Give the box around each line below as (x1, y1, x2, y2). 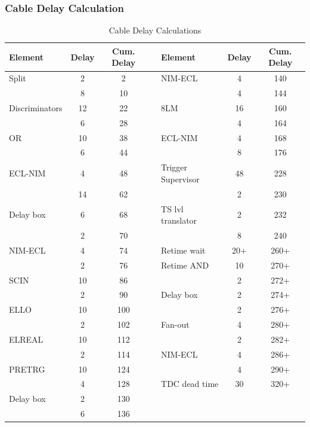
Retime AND (161, 258, 209, 271)
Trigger (161, 161, 188, 173)
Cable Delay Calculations (108, 24, 201, 36)
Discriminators (9, 101, 63, 114)
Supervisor (161, 172, 200, 185)
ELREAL (9, 333, 44, 345)
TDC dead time (161, 377, 219, 390)
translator (161, 214, 197, 227)
